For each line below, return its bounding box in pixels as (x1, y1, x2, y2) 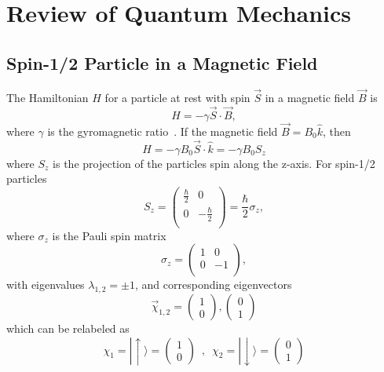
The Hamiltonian (6, 89, 89, 105)
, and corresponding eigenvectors (135, 276, 292, 293)
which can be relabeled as (6, 320, 130, 337)
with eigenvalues (6, 276, 85, 293)
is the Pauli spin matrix (52, 227, 166, 243)
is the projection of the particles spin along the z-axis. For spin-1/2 (53, 155, 375, 171)
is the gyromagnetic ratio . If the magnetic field (47, 122, 278, 139)
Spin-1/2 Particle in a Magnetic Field (6, 50, 318, 75)
